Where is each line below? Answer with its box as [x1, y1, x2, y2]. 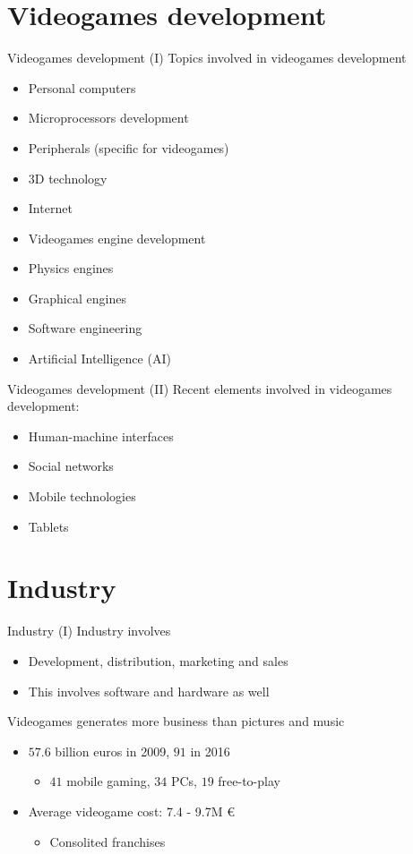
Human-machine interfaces [28, 426, 174, 445]
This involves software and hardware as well [28, 681, 270, 700]
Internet [28, 199, 73, 218]
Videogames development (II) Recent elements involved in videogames [7, 379, 392, 397]
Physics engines [28, 259, 114, 278]
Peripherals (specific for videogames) [28, 138, 229, 157]
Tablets [28, 517, 69, 535]
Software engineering [28, 319, 142, 337]
